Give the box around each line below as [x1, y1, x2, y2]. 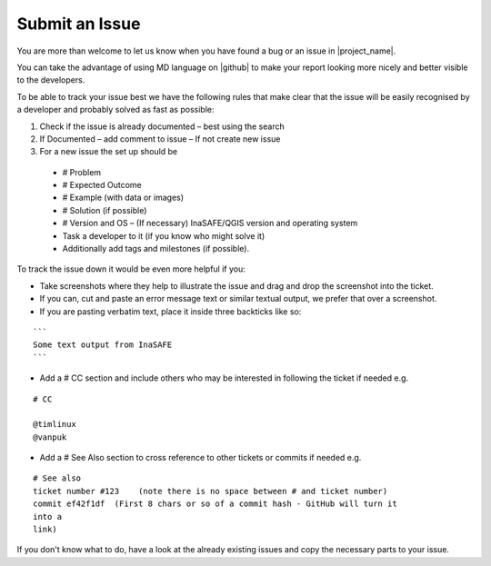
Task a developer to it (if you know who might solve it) [62, 230, 266, 241]
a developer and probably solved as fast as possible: [16, 104, 215, 115]
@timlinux [33, 419, 76, 430]
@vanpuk [33, 432, 67, 442]
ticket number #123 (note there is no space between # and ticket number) [33, 486, 388, 496]
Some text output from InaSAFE [33, 340, 173, 350]
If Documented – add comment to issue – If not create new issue [39, 133, 281, 144]
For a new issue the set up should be [39, 146, 178, 157]
